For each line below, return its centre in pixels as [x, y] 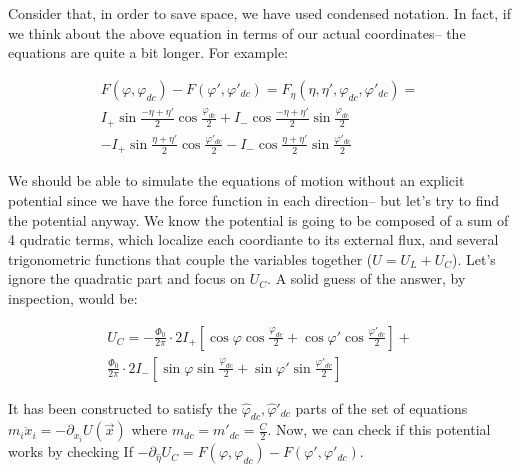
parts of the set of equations [381, 407]
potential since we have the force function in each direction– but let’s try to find [254, 200]
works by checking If [70, 451]
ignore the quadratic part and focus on [127, 278]
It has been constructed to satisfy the [122, 407]
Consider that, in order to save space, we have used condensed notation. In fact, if [259, 13]
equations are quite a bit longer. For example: [148, 52]
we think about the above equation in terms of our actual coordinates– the [237, 32]
